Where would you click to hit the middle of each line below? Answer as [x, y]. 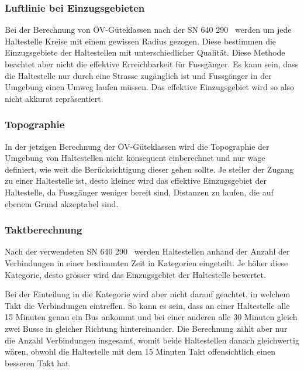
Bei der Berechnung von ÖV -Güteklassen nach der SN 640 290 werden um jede [148, 30]
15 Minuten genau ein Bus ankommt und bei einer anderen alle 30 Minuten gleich [151, 317]
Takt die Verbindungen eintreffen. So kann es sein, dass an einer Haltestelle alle [147, 305]
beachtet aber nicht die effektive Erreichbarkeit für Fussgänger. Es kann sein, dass [152, 64]
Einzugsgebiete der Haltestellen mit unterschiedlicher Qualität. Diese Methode [145, 52]
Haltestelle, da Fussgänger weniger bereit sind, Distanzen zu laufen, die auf [139, 192]
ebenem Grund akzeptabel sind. [62, 203]
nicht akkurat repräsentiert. [54, 98]
